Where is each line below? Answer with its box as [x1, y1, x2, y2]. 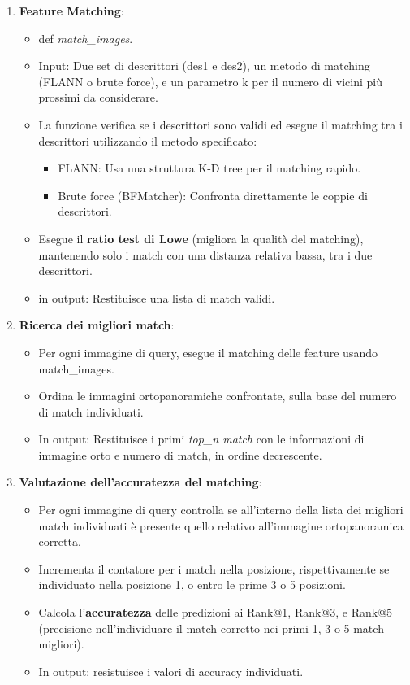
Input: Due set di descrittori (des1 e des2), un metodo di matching [38, 57, 370, 74]
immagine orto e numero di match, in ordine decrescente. [38, 446, 322, 463]
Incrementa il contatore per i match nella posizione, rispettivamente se [38, 560, 390, 577]
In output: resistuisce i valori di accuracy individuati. [38, 662, 304, 679]
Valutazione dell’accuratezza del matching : [19, 473, 262, 491]
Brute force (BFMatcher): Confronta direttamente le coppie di [58, 186, 368, 203]
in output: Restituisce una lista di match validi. [38, 289, 275, 306]
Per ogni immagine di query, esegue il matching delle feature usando [38, 343, 378, 360]
